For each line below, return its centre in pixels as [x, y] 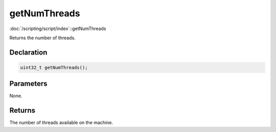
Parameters [28, 84]
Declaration [28, 52]
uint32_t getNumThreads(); [54, 67]
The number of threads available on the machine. [61, 123]
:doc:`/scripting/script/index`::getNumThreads [58, 29]
